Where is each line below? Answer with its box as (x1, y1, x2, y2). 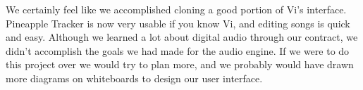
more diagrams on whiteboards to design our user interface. (6, 70, 263, 85)
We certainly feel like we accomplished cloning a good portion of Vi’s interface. (6, 2, 347, 16)
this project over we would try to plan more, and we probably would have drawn (6, 57, 354, 72)
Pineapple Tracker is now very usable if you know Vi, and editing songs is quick (6, 15, 350, 30)
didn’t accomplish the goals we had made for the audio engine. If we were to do (6, 43, 350, 58)
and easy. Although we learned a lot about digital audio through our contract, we (6, 30, 358, 44)
